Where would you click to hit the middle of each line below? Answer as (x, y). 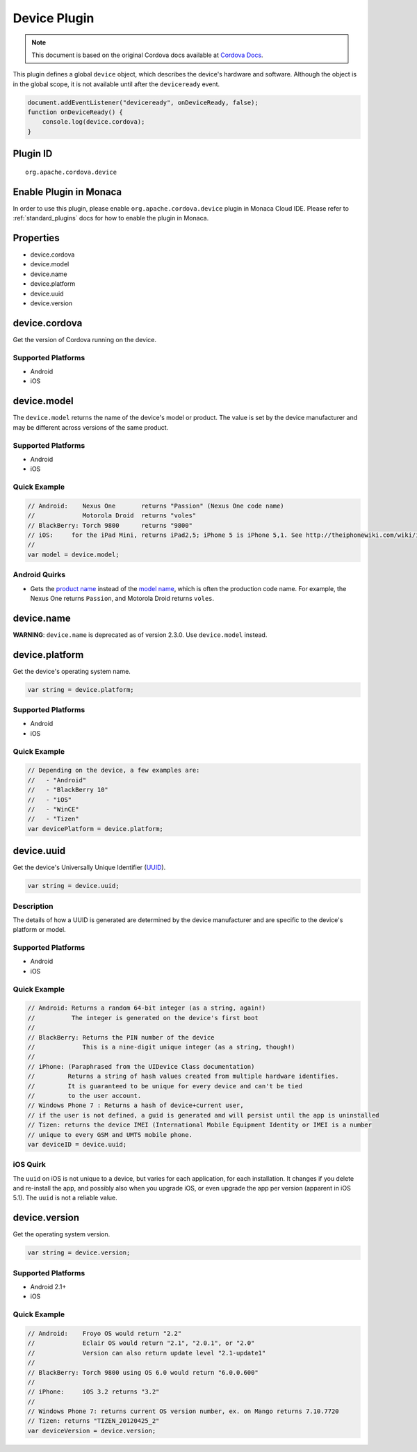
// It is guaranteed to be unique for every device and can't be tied (165, 1086)
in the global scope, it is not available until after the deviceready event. (116, 84)
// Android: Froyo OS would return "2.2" (105, 1333)
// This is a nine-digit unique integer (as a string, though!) (161, 1047)
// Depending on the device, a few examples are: (114, 771)
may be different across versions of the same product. (91, 427)
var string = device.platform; (81, 689)
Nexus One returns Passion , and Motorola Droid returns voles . (122, 598)
